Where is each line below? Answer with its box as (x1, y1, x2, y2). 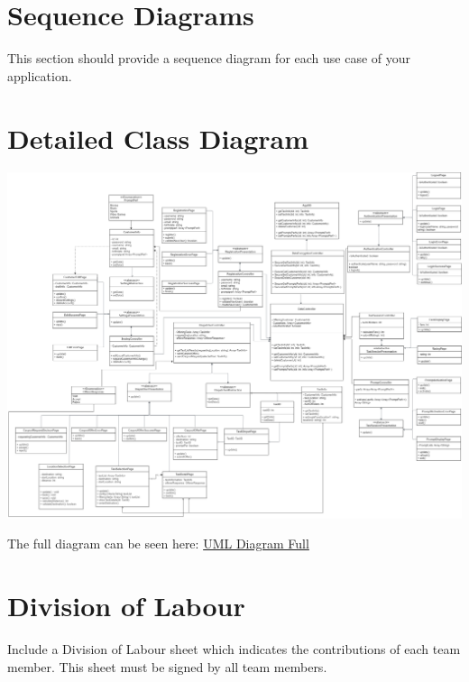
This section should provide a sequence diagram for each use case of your (7, 49, 411, 68)
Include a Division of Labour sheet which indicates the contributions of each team (7, 640, 461, 659)
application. (7, 66, 72, 85)
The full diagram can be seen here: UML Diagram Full (7, 534, 309, 553)
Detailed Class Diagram (7, 119, 308, 156)
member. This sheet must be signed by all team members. (7, 657, 327, 676)
